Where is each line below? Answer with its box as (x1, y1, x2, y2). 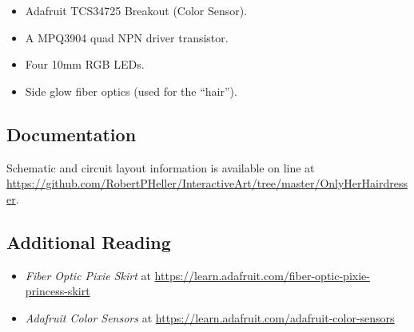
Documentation (6, 121, 137, 146)
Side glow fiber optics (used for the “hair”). (25, 82, 237, 99)
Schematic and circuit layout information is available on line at (6, 159, 315, 176)
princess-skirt (25, 283, 90, 299)
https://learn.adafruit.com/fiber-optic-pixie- (154, 267, 370, 283)
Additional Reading (6, 229, 171, 254)
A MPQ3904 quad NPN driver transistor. (25, 29, 229, 45)
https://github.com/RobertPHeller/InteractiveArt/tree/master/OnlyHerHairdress (6, 175, 408, 192)
